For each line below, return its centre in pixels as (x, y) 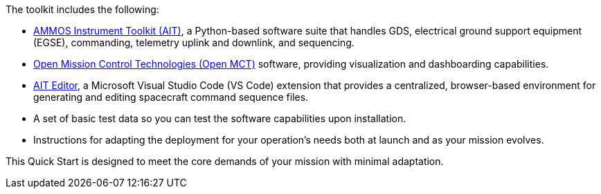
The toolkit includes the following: (82, 9)
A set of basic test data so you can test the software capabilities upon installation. (220, 118)
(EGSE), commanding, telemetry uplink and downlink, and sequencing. (194, 42)
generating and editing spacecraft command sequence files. (171, 97)
